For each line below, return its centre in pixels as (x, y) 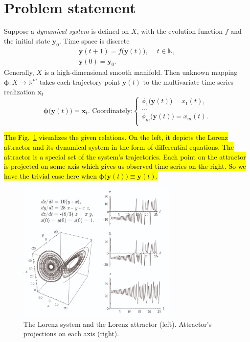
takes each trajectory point (80, 81)
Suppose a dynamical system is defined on (67, 31)
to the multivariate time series (188, 81)
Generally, (19, 72)
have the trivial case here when (50, 175)
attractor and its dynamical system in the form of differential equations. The (119, 147)
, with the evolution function (180, 31)
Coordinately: (113, 111)
